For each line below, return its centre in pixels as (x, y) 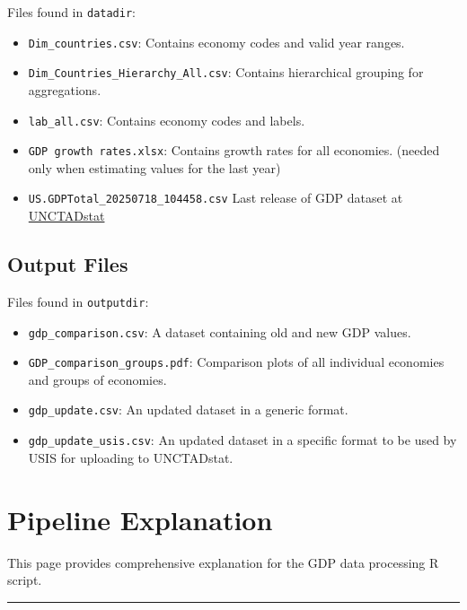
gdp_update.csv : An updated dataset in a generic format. (188, 410)
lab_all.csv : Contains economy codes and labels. (167, 120)
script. (25, 580)
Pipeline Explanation (140, 519)
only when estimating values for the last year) (154, 167)
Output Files (68, 264)
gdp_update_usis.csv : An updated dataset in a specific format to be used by (242, 440)
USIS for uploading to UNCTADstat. (131, 457)
